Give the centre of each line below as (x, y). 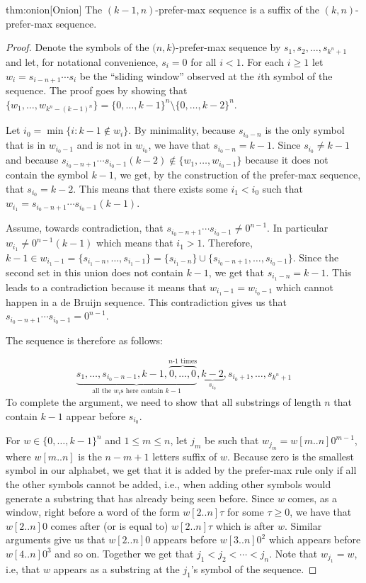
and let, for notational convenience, (82, 61)
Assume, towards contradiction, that (85, 228)
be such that (232, 440)
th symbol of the (297, 75)
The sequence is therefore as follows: (85, 340)
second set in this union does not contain (95, 272)
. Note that (293, 553)
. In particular (298, 228)
